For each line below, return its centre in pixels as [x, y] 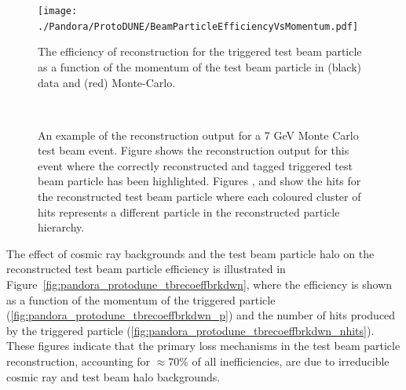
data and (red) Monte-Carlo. [107, 82]
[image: [58, 11]
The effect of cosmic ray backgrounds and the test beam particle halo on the [190, 253]
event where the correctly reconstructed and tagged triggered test [195, 165]
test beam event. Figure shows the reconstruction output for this [194, 150]
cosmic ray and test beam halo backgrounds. [113, 376]
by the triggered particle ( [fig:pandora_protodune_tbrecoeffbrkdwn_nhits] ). [190, 330]
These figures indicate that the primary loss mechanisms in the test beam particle [203, 346]
